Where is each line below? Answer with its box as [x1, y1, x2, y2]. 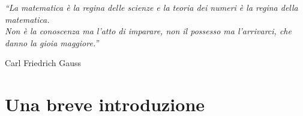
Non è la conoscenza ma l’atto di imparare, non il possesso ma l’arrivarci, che [5, 25, 292, 37]
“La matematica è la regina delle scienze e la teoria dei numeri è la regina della [5, 1, 298, 13]
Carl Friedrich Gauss [5, 56, 81, 69]
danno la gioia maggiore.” [5, 36, 99, 49]
